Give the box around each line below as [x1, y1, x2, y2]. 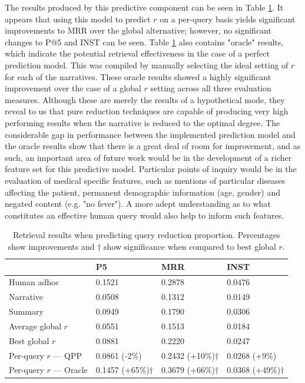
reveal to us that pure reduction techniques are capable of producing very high [5, 105, 289, 117]
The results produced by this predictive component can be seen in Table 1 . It [5, 1, 284, 13]
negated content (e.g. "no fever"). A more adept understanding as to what [5, 197, 271, 210]
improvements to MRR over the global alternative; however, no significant [5, 24, 271, 37]
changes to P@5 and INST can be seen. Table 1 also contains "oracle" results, [5, 35, 284, 48]
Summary [9, 305, 44, 317]
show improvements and [8, 240, 95, 252]
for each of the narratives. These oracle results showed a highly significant [5, 70, 271, 82]
